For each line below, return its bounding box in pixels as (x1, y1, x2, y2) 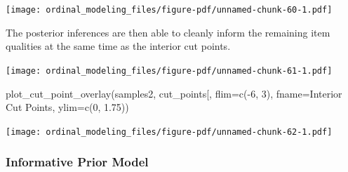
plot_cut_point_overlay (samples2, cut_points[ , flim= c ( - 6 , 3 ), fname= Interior (6, 86, 342, 100)
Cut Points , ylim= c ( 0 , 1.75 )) (6, 100, 129, 114)
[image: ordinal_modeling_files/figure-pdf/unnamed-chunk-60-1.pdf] (6, 5, 333, 15)
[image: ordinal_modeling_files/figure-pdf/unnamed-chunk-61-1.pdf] (6, 65, 333, 76)
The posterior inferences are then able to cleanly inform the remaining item (6, 25, 330, 39)
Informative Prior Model (6, 153, 149, 171)
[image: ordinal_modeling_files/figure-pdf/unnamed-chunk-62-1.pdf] (6, 126, 333, 137)
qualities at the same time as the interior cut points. (6, 39, 231, 53)
